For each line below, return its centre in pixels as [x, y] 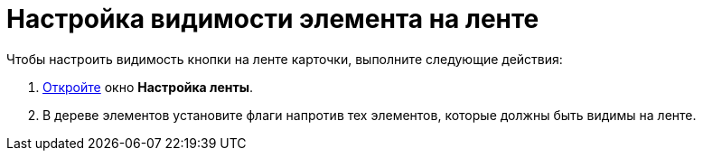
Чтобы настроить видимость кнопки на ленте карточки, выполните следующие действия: [285, 59]
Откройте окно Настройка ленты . [148, 87]
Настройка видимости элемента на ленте [273, 19]
